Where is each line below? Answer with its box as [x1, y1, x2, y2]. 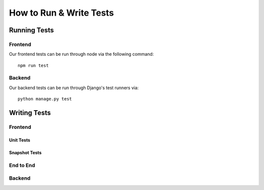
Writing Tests [9, 109, 51, 117]
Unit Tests [9, 137, 30, 143]
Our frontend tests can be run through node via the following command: [9, 51, 154, 57]
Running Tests [9, 26, 54, 34]
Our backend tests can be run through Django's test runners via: [9, 85, 139, 91]
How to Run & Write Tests [9, 7, 114, 18]
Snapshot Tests [9, 149, 42, 155]
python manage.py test [18, 96, 72, 102]
